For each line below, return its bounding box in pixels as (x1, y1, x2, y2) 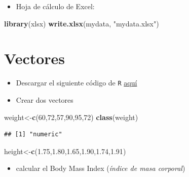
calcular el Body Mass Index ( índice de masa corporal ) (16, 163, 185, 173)
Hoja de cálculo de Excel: (16, 1, 95, 11)
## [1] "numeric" (4, 131, 62, 138)
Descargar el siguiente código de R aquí (16, 77, 137, 88)
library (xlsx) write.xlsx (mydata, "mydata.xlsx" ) (4, 18, 159, 28)
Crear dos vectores (16, 94, 73, 105)
